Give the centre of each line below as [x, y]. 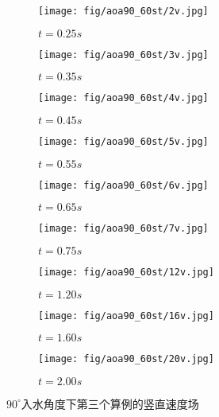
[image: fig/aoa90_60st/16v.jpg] [126, 316]
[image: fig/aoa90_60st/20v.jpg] [126, 359]
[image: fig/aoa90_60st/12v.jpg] [126, 272]
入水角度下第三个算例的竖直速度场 [110, 403]
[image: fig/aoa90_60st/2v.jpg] [123, 11]
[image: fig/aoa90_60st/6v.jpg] [123, 185]
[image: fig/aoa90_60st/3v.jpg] [123, 55]
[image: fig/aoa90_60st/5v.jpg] [123, 141]
